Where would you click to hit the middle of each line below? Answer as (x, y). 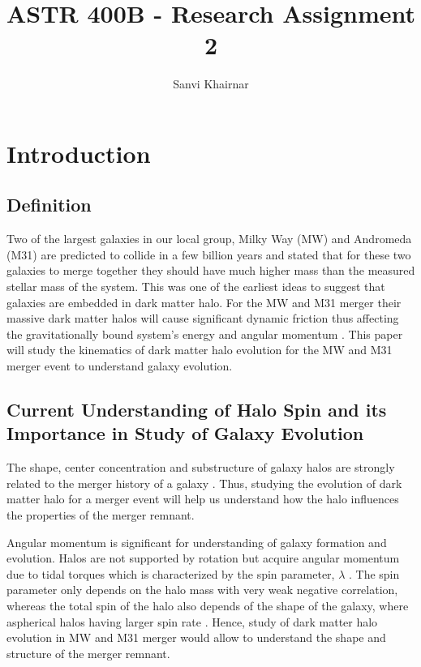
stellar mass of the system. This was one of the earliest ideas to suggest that (196, 286)
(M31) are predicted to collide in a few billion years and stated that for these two (209, 254)
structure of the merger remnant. (88, 653)
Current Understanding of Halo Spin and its (197, 410)
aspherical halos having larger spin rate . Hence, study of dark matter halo (192, 621)
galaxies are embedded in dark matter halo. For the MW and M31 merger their (204, 302)
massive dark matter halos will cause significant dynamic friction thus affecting (203, 318)
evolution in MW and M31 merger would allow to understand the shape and (196, 637)
